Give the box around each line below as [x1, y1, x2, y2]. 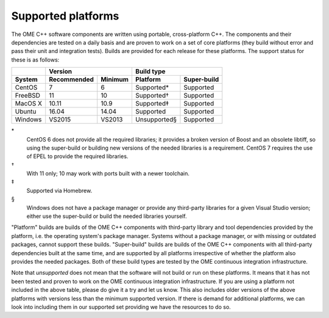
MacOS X [15, 99, 43, 108]
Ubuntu [15, 107, 37, 116]
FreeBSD [15, 92, 41, 100]
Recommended [49, 75, 94, 84]
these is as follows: [11, 56, 60, 63]
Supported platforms [11, 9, 119, 23]
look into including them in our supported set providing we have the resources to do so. [11, 303, 231, 311]
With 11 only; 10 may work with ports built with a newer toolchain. [26, 170, 190, 177]
